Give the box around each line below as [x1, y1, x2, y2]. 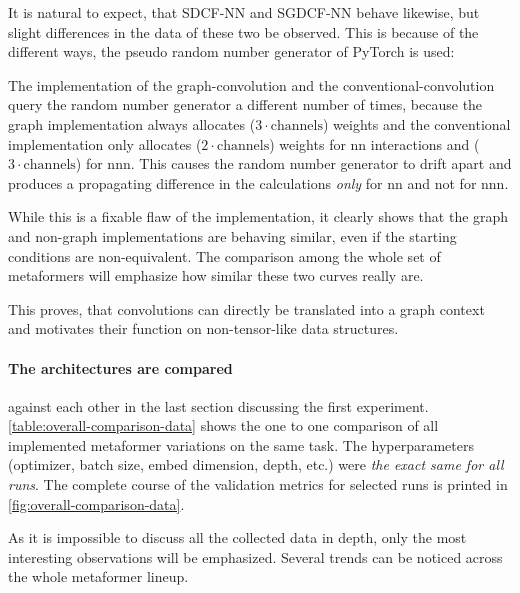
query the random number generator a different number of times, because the [8, 94, 483, 115]
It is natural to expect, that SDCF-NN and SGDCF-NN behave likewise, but [8, 2, 480, 22]
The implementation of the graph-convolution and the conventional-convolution [8, 74, 495, 95]
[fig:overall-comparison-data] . [8, 493, 185, 514]
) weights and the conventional [322, 113, 511, 134]
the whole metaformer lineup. [8, 566, 189, 587]
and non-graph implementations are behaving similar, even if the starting [8, 225, 457, 246]
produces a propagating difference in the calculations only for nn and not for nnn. [8, 172, 509, 193]
